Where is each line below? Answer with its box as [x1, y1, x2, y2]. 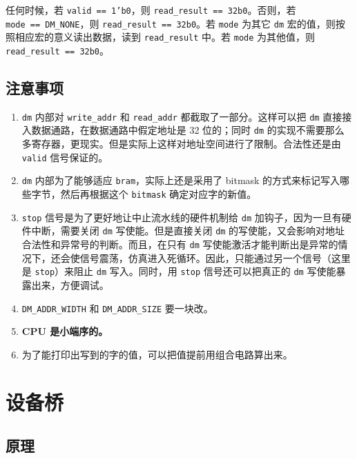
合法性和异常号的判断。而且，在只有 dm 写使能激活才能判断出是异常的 [21, 237, 338, 252]
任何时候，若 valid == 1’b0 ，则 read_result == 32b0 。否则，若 [6, 3, 296, 17]
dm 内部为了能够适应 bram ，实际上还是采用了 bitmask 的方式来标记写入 [21, 173, 340, 187]
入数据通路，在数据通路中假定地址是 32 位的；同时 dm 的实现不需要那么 [21, 123, 345, 137]
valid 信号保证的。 [21, 150, 108, 164]
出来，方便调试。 [31, 277, 109, 292]
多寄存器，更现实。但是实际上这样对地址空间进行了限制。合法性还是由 [21, 136, 341, 151]
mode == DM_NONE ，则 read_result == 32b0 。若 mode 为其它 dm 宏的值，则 [6, 16, 336, 30]
